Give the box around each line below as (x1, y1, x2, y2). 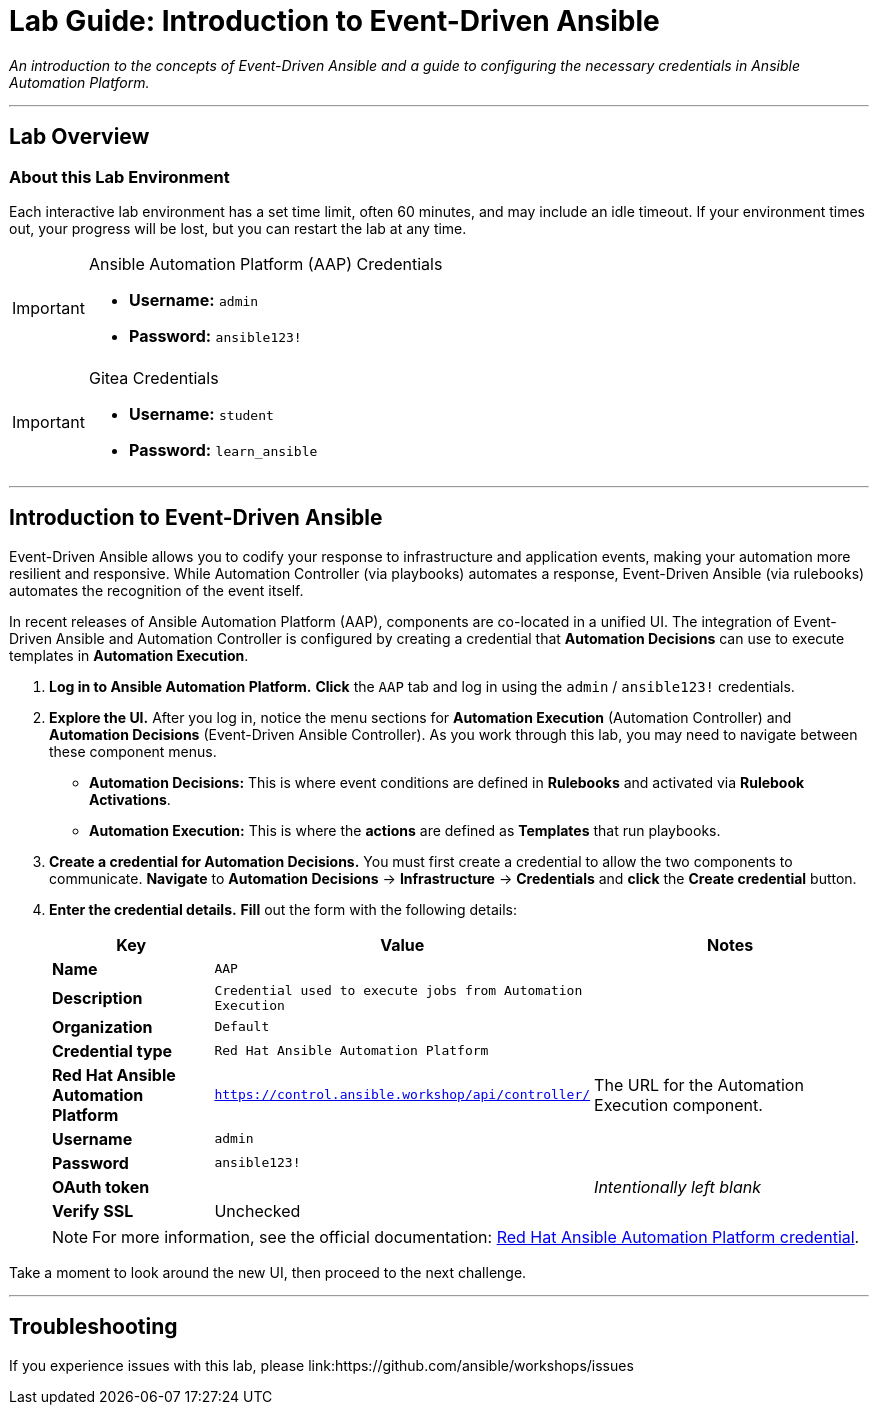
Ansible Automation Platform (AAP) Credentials (88, 253, 443, 274)
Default (214, 1019, 270, 1035)
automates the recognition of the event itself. (9, 581, 304, 599)
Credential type (52, 1040, 173, 1061)
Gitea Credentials (88, 367, 219, 388)
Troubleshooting (9, 1314, 178, 1340)
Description (52, 987, 143, 1008)
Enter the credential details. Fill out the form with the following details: (49, 900, 517, 918)
